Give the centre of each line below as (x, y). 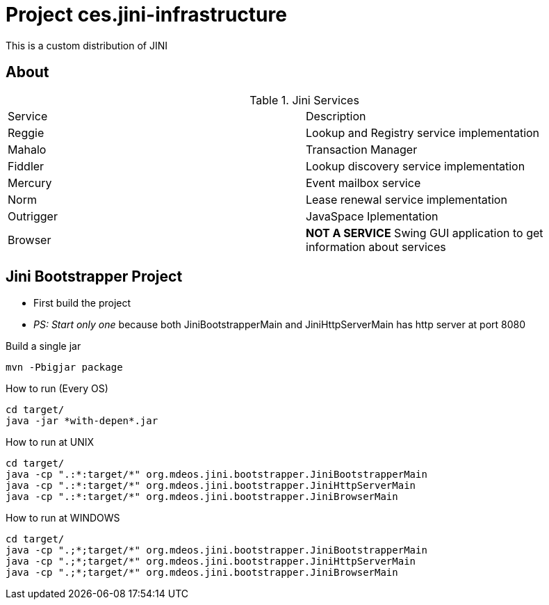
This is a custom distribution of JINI (87, 45)
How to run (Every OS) (57, 389)
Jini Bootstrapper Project (94, 277)
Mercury (30, 183)
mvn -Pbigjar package (64, 368)
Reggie (26, 132)
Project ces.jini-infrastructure (146, 15)
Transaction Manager (362, 149)
